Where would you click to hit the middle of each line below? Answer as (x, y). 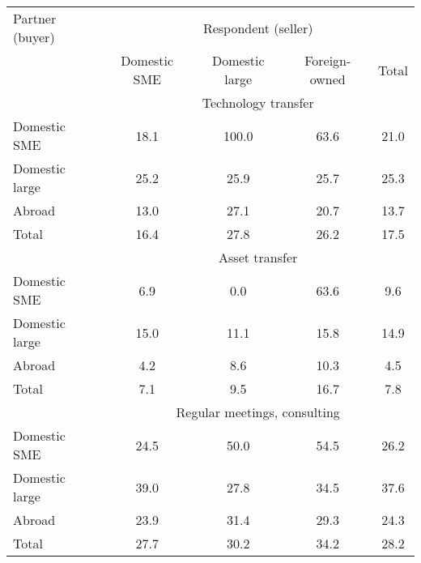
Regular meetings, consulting (258, 412)
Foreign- (328, 60)
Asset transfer (258, 257)
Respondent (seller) (258, 28)
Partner (35, 18)
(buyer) (34, 37)
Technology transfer (258, 102)
